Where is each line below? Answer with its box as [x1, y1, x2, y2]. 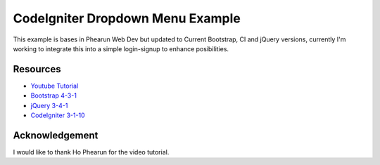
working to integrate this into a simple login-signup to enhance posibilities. [13, 44, 229, 53]
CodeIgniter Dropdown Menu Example [13, 11, 241, 26]
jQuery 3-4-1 [30, 101, 68, 110]
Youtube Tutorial [30, 81, 79, 90]
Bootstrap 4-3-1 [30, 91, 77, 100]
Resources [13, 63, 61, 75]
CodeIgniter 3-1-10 [30, 111, 85, 119]
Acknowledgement [13, 129, 99, 141]
